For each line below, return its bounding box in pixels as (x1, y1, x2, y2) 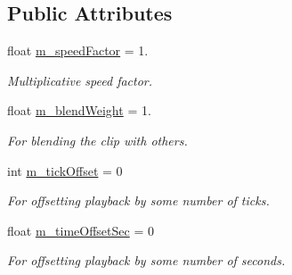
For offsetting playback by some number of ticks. (7, 191, 270, 210)
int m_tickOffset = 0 (7, 161, 123, 179)
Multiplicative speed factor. (7, 71, 153, 89)
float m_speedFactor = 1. (7, 41, 149, 60)
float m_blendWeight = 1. (7, 101, 151, 120)
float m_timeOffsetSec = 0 (7, 221, 154, 239)
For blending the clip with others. (7, 130, 188, 149)
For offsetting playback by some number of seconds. (7, 251, 286, 270)
